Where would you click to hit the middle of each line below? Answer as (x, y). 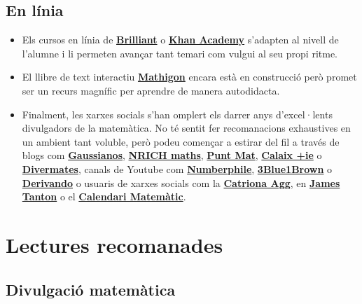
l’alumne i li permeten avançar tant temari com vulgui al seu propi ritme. (180, 53)
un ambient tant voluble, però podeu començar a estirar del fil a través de (181, 141)
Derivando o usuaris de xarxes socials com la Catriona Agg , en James (181, 182)
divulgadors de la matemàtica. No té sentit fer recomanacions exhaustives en (186, 128)
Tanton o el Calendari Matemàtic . (104, 196)
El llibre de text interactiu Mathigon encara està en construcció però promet (189, 77)
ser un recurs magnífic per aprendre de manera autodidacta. (151, 90)
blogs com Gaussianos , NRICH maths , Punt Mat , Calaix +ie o (172, 155)
